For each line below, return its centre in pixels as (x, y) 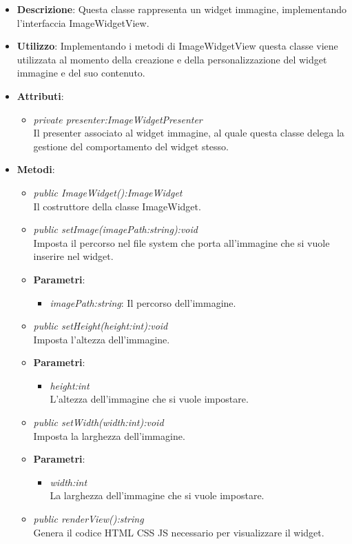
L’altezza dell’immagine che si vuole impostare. (149, 399)
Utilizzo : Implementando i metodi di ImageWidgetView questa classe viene (177, 46)
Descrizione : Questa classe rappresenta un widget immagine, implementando (182, 9)
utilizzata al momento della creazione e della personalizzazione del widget (172, 59)
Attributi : (40, 95)
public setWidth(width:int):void (99, 422)
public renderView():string (89, 519)
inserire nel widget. (73, 256)
